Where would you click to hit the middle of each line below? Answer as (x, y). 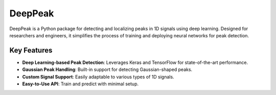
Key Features (31, 50)
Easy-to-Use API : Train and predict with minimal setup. (80, 84)
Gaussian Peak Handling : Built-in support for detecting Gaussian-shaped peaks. (107, 69)
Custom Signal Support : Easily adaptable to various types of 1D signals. (98, 77)
